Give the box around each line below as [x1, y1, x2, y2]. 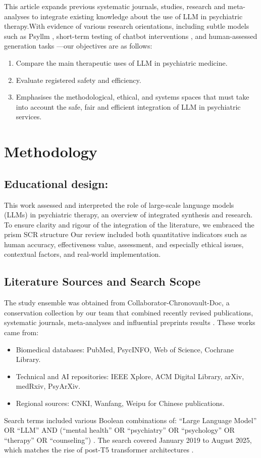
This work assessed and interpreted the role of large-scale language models [4, 199, 234, 210]
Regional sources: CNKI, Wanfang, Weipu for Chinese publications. [16, 398, 225, 408]
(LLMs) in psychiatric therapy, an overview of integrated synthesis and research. [4, 209, 253, 220]
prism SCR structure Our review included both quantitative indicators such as [4, 229, 247, 240]
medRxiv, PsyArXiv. [16, 381, 81, 391]
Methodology [4, 141, 97, 162]
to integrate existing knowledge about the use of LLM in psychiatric [31, 11, 243, 21]
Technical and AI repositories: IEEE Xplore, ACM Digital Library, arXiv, [16, 371, 244, 381]
